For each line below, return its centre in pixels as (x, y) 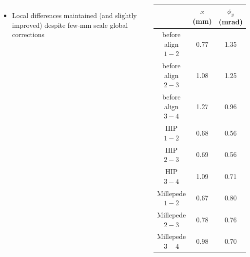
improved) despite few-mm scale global (70, 25)
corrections (28, 34)
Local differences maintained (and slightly (74, 15)
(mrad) (231, 22)
